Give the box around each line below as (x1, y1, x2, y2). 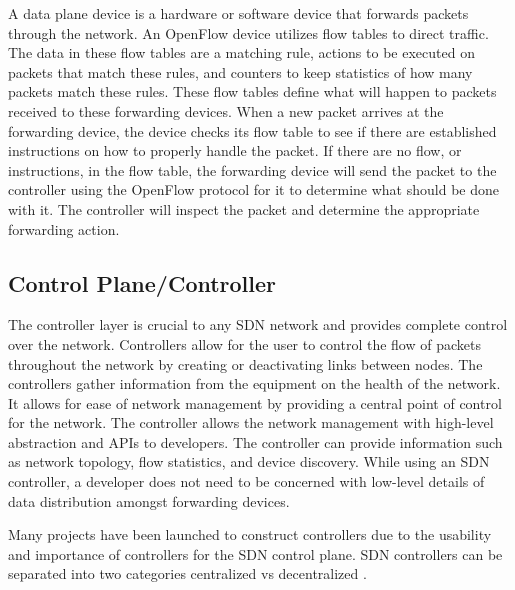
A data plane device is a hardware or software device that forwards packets (8, 3, 469, 23)
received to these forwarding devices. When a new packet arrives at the (8, 100, 444, 121)
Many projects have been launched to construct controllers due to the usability (8, 524, 492, 545)
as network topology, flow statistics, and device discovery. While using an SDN (8, 451, 490, 472)
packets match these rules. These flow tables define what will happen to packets (8, 81, 497, 102)
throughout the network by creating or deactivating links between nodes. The (8, 353, 483, 374)
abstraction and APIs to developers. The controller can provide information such (8, 431, 503, 452)
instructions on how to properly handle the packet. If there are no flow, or (8, 140, 462, 161)
